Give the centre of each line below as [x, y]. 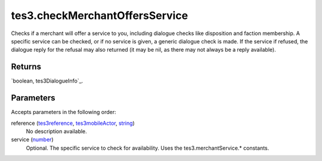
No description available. [57, 131]
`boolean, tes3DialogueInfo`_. [47, 81]
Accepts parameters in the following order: [64, 112]
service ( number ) [32, 140]
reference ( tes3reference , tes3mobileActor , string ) [73, 123]
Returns [26, 67]
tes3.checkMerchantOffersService [100, 15]
